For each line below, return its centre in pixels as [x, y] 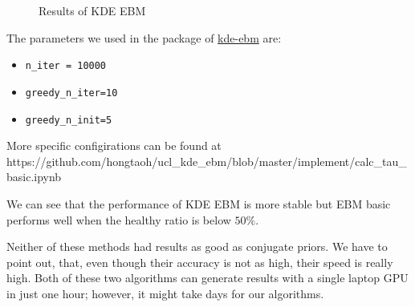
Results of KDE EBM [92, 10]
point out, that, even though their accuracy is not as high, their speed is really [200, 262]
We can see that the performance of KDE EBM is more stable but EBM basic [199, 203]
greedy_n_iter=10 [71, 93]
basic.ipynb [34, 177]
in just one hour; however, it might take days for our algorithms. [165, 293]
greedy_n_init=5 [69, 120]
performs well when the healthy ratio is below [119, 219]
